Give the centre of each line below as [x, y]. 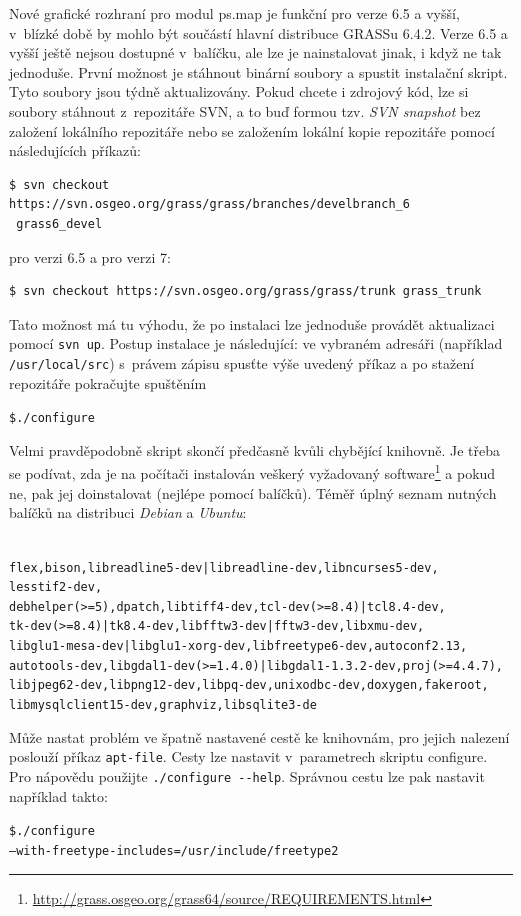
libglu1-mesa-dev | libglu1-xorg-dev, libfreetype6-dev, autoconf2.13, [238, 646]
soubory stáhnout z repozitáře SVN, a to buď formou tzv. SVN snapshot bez [245, 110]
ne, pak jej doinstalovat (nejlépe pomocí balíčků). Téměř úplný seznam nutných [253, 492]
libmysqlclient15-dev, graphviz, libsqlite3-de [163, 705]
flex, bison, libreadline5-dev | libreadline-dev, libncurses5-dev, [224, 567]
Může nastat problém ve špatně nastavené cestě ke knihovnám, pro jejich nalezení [259, 736]
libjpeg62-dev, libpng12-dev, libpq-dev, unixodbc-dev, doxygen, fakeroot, [249, 685]
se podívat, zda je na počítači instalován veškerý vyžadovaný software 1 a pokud [252, 472]
